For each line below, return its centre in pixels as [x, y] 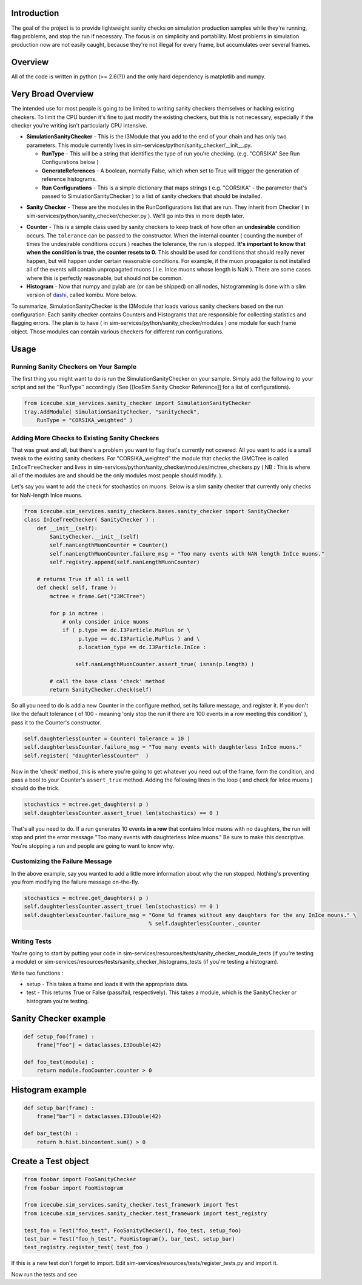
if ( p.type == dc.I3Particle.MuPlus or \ [126, 630]
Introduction [35, 13]
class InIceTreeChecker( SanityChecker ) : [90, 520]
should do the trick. [35, 788]
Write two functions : [37, 973]
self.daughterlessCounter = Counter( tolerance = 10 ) [107, 738]
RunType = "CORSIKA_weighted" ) [85, 420]
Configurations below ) [70, 162]
